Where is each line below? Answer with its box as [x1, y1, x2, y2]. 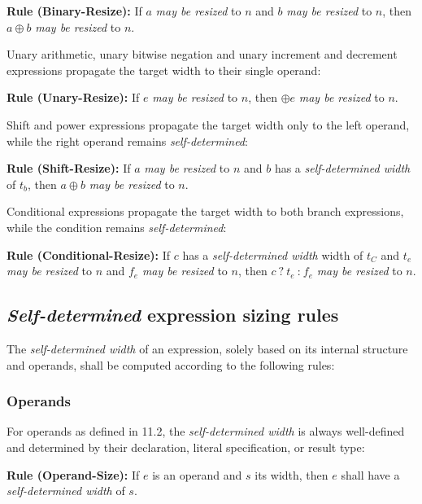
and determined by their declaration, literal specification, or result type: [7, 438, 365, 455]
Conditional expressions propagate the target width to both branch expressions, [7, 203, 404, 220]
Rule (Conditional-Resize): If [7, 246, 170, 263]
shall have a [341, 466, 400, 483]
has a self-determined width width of [182, 246, 363, 263]
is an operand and [152, 466, 242, 483]
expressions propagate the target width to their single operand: [7, 61, 321, 78]
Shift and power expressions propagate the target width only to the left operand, [7, 116, 410, 133]
